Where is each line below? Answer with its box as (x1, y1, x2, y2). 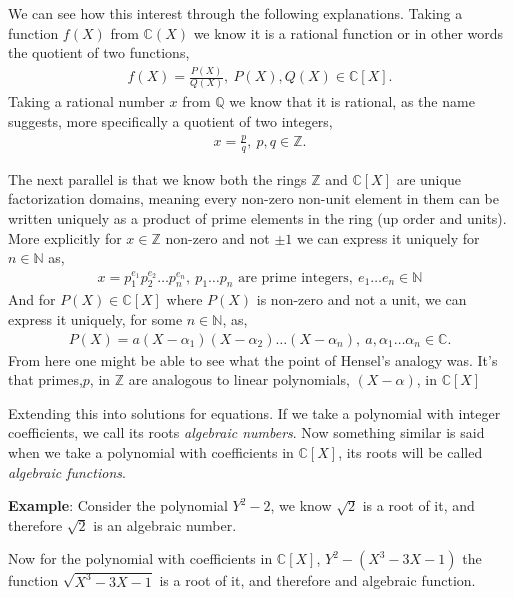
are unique (396, 168, 461, 189)
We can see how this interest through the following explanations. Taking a (8, 3, 463, 23)
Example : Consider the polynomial (8, 495, 228, 516)
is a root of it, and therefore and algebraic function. (159, 570, 476, 591)
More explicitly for (8, 227, 122, 248)
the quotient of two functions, (8, 42, 190, 63)
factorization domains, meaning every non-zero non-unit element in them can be (8, 188, 499, 209)
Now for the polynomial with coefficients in (8, 548, 273, 569)
